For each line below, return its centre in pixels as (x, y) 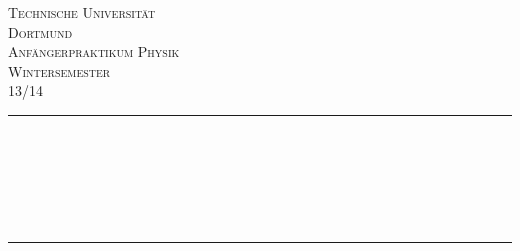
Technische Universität (82, 12)
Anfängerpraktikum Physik (94, 51)
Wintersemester (59, 70)
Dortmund (40, 31)
